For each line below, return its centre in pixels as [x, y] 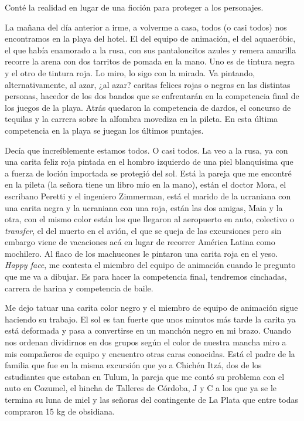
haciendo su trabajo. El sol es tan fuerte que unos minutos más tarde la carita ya [150, 319]
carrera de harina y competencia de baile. [79, 288]
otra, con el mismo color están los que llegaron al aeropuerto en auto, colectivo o [149, 219]
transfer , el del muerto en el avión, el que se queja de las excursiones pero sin [143, 230]
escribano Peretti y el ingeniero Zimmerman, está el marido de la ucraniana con [148, 196]
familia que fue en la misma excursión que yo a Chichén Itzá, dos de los [133, 365]
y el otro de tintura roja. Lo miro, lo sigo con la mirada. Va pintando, [130, 72]
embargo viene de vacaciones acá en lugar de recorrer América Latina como [140, 242]
